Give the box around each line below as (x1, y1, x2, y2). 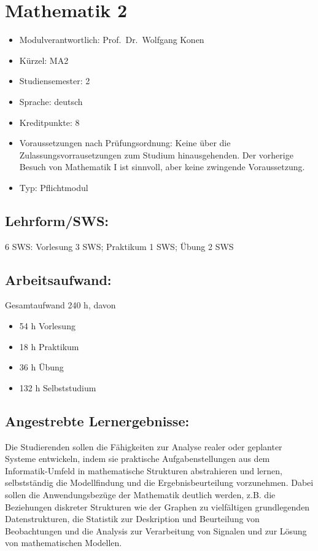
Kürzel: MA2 (19, 53, 69, 66)
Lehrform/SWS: (5, 211, 109, 230)
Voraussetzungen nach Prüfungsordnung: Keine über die (19, 136, 231, 149)
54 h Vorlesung (19, 319, 76, 332)
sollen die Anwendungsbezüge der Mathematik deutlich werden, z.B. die (5, 488, 276, 501)
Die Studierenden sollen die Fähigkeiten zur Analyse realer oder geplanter (5, 440, 282, 453)
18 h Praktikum (19, 340, 79, 353)
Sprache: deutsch (19, 95, 83, 107)
